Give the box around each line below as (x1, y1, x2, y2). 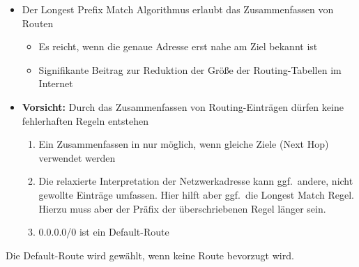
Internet (38, 76, 73, 91)
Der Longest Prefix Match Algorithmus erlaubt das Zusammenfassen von (22, 2, 334, 16)
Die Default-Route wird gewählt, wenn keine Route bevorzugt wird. (6, 247, 294, 262)
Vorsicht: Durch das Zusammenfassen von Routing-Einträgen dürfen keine (22, 99, 344, 114)
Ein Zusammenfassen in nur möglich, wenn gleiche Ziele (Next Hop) (38, 137, 329, 151)
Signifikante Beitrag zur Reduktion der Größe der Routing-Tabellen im (38, 62, 342, 77)
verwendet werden (38, 150, 116, 165)
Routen (22, 15, 54, 30)
